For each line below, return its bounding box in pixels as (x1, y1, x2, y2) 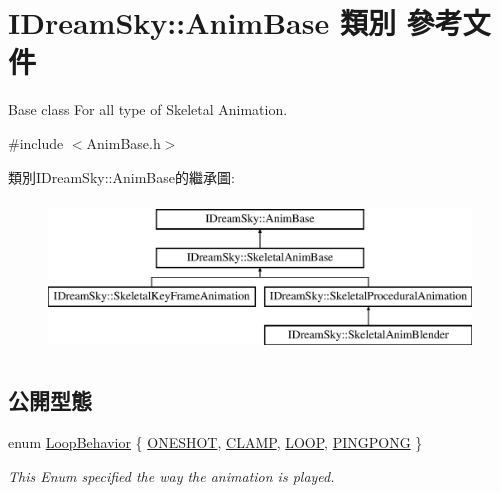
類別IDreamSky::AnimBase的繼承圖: (8, 166, 235, 187)
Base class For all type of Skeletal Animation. (8, 99, 288, 120)
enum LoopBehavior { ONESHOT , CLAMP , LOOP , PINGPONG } (8, 432, 423, 453)
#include (8, 132, 64, 153)
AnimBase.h (86, 132, 161, 153)
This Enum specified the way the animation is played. (8, 465, 335, 486)
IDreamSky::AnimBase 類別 (8, 2, 396, 43)
